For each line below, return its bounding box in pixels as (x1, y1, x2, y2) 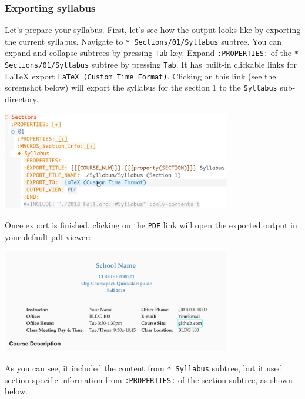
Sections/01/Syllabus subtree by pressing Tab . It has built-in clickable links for (5, 58, 297, 71)
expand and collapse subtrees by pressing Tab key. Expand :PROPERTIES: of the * (5, 46, 299, 59)
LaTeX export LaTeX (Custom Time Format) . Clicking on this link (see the (5, 69, 276, 82)
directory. (5, 93, 39, 105)
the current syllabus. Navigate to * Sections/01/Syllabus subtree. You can (5, 35, 281, 47)
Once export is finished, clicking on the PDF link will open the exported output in (5, 218, 297, 231)
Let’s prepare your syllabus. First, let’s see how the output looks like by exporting (5, 24, 301, 36)
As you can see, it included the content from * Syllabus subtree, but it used (5, 362, 283, 374)
